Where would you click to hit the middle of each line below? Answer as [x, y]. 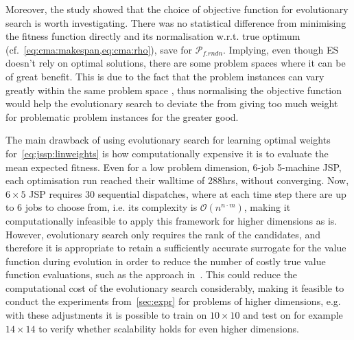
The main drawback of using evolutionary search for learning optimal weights [168, 140]
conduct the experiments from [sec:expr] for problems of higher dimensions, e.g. [173, 301]
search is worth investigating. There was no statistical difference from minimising [176, 22]
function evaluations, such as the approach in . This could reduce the [152, 274]
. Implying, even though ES [281, 49]
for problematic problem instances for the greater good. [122, 116]
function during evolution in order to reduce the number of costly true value [166, 261]
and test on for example [293, 315]
